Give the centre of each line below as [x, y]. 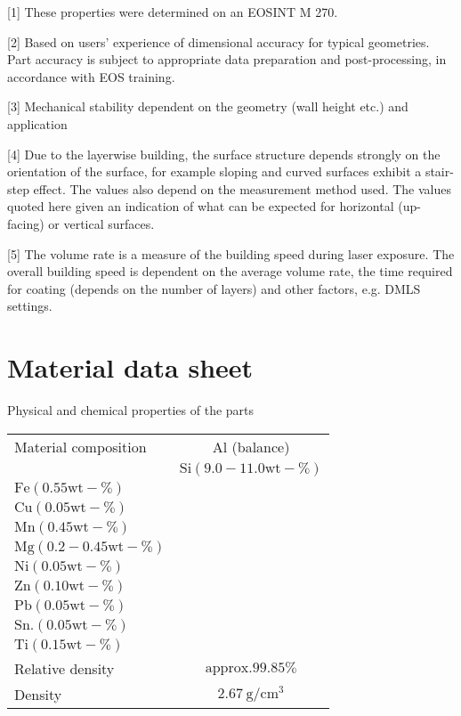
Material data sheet [130, 367]
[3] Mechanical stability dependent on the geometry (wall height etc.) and [208, 106]
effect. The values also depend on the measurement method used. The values [242, 188]
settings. [30, 306]
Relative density [65, 668]
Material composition [81, 446]
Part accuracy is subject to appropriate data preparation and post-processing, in [227, 59]
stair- [439, 171]
